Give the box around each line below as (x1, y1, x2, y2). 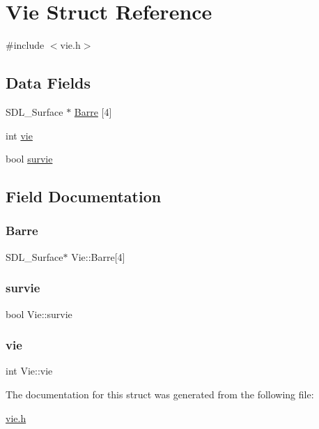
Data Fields (6, 72, 91, 93)
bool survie (6, 151, 53, 166)
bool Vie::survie (6, 306, 72, 321)
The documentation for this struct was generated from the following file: (6, 386, 314, 401)
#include (6, 38, 45, 52)
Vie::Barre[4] (71, 249, 125, 264)
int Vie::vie (6, 363, 53, 378)
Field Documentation (6, 186, 162, 207)
